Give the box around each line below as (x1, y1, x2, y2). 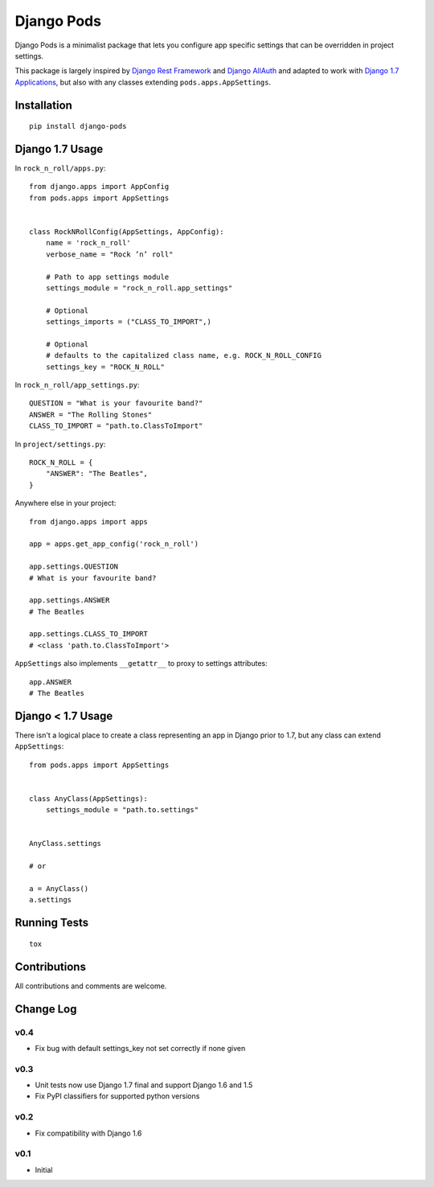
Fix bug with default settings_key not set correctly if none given (35, 1043, 246, 1053)
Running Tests (14, 916, 88, 930)
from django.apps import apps (29, 517, 149, 526)
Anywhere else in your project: (14, 499, 117, 508)
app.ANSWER (29, 677, 72, 687)
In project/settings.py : (14, 439, 106, 449)
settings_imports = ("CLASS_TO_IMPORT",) (45, 318, 212, 327)
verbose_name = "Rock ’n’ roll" (45, 249, 174, 259)
